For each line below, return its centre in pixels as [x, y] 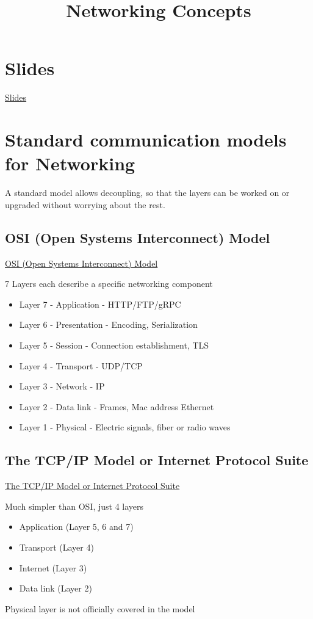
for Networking [70, 163]
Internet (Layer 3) [53, 567]
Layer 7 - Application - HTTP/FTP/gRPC [100, 304]
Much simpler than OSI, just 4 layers [74, 506]
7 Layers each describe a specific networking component [109, 284]
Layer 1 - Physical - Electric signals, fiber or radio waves [125, 427]
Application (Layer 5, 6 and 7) [76, 527]
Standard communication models [146, 139]
